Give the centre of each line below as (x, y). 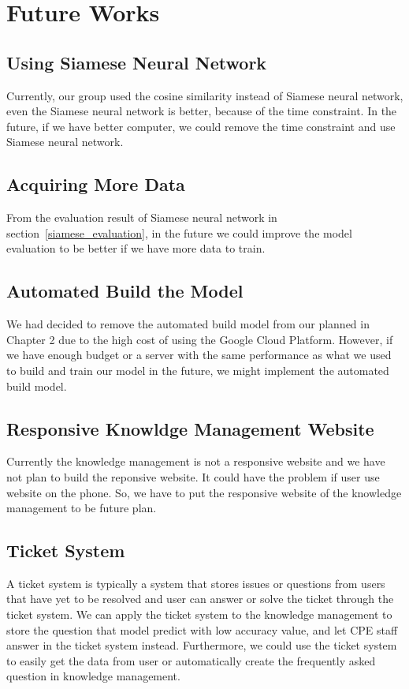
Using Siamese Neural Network (137, 62)
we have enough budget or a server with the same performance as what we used (199, 355)
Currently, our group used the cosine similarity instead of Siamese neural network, (205, 95)
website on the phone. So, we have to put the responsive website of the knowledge (204, 492)
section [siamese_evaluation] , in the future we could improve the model (179, 232)
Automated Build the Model (125, 291)
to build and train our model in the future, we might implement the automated (198, 370)
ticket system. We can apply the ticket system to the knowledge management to (199, 614)
